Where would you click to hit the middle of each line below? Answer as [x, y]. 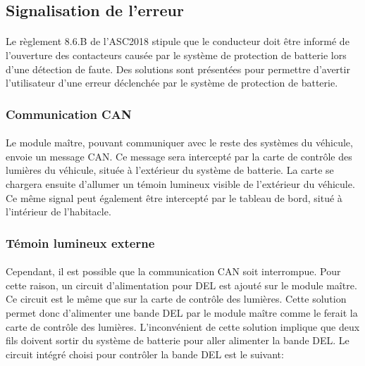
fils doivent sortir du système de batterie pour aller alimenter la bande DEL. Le [178, 340]
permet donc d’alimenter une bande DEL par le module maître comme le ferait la [182, 312]
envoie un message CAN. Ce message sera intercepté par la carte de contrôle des [179, 156]
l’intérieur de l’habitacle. [58, 212]
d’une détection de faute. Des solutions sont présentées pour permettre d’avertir [178, 69]
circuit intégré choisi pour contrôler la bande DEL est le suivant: [145, 354]
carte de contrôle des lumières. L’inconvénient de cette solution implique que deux [183, 326]
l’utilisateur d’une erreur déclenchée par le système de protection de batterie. [172, 83]
